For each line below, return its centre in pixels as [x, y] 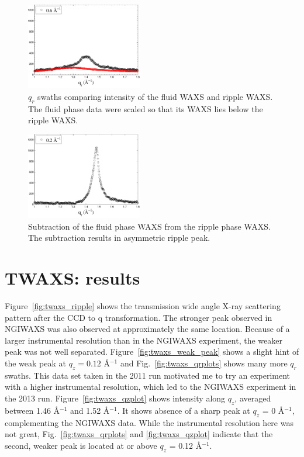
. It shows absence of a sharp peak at [184, 410]
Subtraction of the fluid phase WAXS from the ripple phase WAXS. [149, 226]
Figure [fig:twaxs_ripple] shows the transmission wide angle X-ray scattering [143, 305]
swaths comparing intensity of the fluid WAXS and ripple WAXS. [155, 96]
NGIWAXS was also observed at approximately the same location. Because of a [147, 329]
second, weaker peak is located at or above [81, 445]
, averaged [253, 398]
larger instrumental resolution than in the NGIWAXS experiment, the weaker [144, 340]
